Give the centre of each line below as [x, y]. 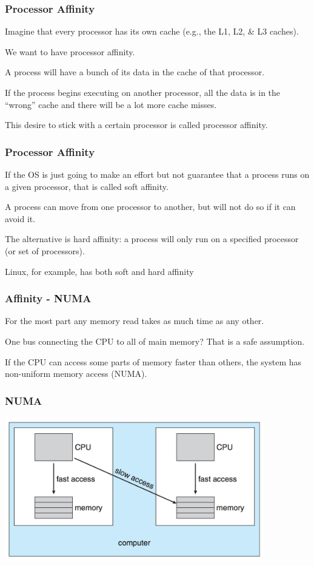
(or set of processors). [45, 250]
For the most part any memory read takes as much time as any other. [135, 321]
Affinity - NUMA [48, 298]
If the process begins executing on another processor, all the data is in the [143, 92]
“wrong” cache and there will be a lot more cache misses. [111, 104]
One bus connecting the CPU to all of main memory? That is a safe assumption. [155, 341]
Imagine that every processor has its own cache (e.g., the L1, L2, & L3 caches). [152, 31]
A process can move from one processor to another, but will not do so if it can [150, 207]
